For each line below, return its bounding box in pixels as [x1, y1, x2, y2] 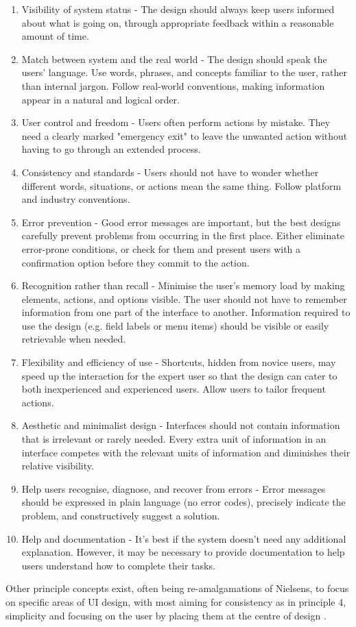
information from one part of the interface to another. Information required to [21, 305, 351, 319]
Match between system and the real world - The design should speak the [21, 51, 327, 66]
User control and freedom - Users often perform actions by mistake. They [21, 115, 331, 130]
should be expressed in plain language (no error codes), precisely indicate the [21, 495, 346, 509]
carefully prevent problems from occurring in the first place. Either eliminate [21, 228, 344, 243]
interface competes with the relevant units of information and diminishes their [21, 445, 351, 459]
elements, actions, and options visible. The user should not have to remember [21, 291, 347, 306]
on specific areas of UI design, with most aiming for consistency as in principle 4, [5, 594, 346, 608]
